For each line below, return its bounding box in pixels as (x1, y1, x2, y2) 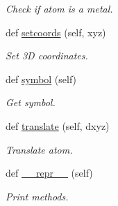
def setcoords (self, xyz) (6, 24, 106, 39)
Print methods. (6, 189, 69, 203)
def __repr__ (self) (6, 165, 93, 180)
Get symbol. (6, 95, 56, 110)
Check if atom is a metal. (6, 1, 113, 15)
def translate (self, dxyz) (6, 118, 110, 133)
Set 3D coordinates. (6, 48, 88, 63)
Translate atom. (6, 142, 73, 156)
